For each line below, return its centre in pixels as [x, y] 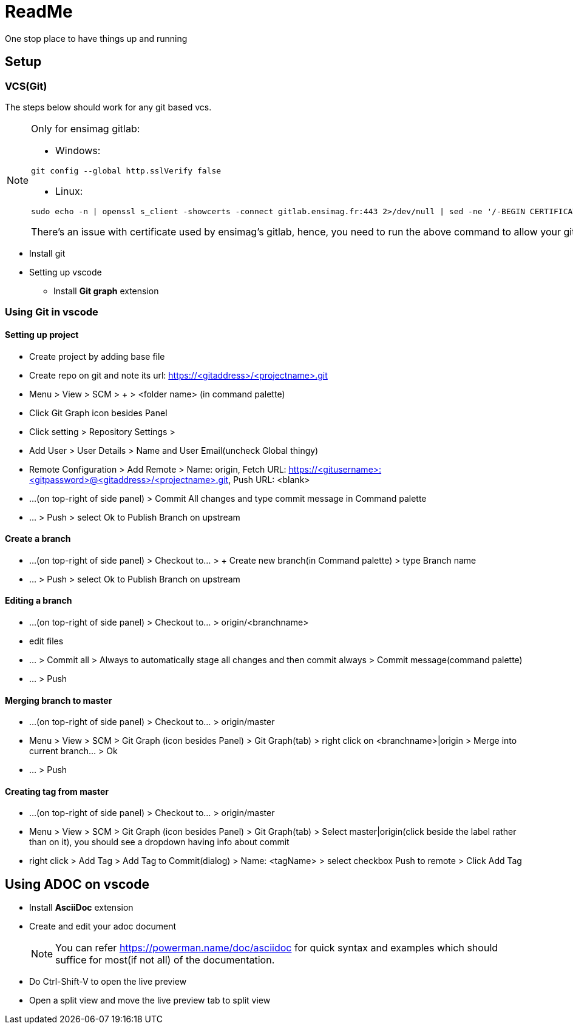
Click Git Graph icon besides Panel [98, 413]
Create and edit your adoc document [103, 926]
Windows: [78, 150]
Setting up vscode [66, 272]
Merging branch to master [59, 700]
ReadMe [39, 12]
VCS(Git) [26, 86]
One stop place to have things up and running [96, 38]
